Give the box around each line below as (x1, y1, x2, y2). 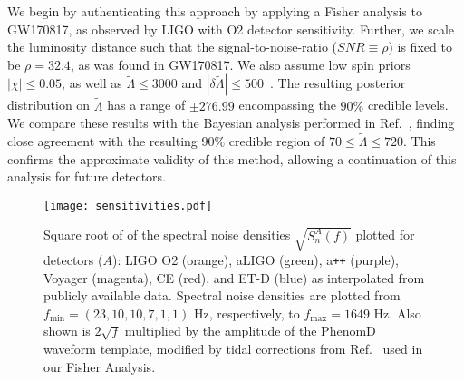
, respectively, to (208, 303, 300, 322)
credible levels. (367, 95, 449, 114)
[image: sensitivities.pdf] (43, 199, 213, 212)
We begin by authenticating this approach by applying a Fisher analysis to (7, 2, 422, 20)
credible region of (228, 132, 325, 150)
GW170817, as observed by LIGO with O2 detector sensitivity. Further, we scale (7, 19, 455, 38)
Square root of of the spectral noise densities (43, 225, 291, 244)
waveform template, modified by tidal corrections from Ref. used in (43, 339, 423, 358)
